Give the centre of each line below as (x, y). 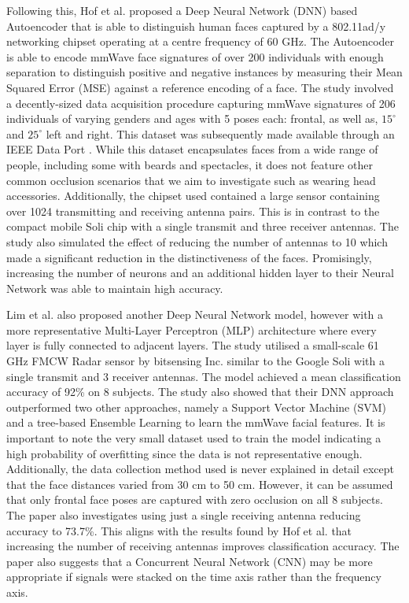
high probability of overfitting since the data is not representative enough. (184, 453)
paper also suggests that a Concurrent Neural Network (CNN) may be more (190, 561)
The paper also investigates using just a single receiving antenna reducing (184, 515)
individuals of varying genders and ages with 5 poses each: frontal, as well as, (192, 118)
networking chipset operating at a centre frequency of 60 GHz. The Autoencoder (201, 41)
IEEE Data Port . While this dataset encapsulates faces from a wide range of (192, 149)
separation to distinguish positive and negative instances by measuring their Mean (204, 72)
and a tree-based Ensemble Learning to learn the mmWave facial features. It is (196, 422)
